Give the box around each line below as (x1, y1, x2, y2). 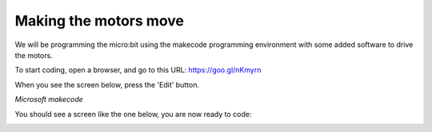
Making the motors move (14, 12, 184, 29)
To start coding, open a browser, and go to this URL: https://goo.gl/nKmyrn (14, 65, 262, 75)
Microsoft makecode (14, 95, 83, 104)
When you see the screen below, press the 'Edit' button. (14, 80, 200, 89)
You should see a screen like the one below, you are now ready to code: (14, 109, 252, 118)
